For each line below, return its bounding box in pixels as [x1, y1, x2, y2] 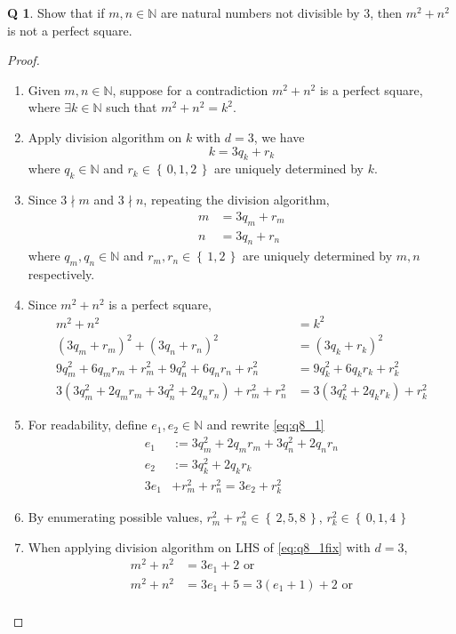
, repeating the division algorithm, [143, 190, 330, 209]
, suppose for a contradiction [112, 80, 268, 99]
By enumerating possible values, [28, 508, 203, 526]
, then [370, 4, 402, 21]
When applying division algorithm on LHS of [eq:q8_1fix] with [28, 537, 371, 556]
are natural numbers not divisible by [161, 4, 360, 21]
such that [106, 98, 157, 116]
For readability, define [28, 415, 148, 434]
